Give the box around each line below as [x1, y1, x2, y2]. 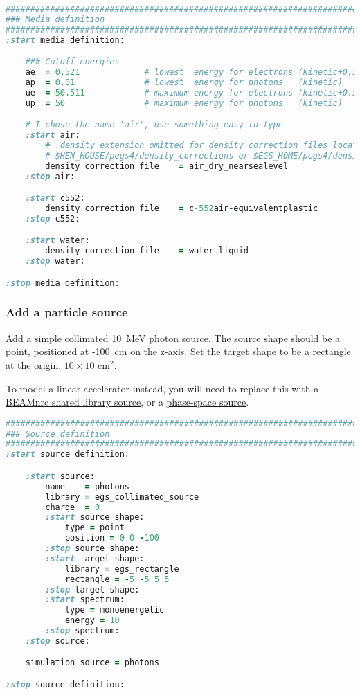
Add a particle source [6, 303, 128, 321]
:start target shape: [45, 553, 145, 563]
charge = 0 [45, 502, 100, 512]
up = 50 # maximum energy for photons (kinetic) [25, 98, 343, 108]
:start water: [25, 235, 90, 246]
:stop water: [25, 256, 85, 267]
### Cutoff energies [25, 57, 120, 67]
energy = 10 [64, 615, 120, 626]
